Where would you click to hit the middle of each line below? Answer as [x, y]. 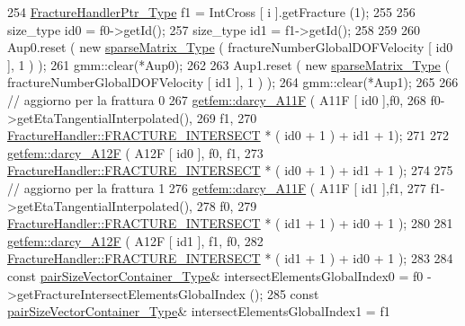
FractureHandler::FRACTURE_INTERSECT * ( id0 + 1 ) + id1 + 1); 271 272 [228, 135]
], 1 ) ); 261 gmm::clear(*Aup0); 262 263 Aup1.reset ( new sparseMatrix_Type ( [228, 64]
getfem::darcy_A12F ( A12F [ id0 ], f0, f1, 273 [135, 152]
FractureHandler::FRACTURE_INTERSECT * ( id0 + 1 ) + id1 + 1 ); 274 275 [230, 170]
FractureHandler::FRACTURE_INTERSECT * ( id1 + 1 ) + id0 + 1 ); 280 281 [230, 223]
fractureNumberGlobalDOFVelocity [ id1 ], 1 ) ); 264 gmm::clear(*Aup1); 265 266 [233, 82]
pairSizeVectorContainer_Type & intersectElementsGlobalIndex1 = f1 [199, 311]
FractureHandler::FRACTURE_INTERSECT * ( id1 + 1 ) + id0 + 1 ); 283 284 [230, 258]
